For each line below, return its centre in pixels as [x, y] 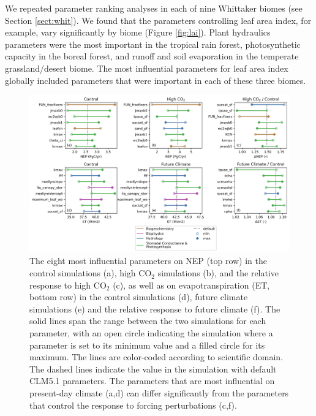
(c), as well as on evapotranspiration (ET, [191, 285]
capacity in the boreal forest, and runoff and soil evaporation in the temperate [152, 56]
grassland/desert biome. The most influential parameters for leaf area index [147, 68]
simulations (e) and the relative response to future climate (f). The [155, 308]
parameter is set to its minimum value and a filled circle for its [147, 345]
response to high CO [68, 285]
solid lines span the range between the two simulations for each [148, 321]
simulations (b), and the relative [218, 273]
